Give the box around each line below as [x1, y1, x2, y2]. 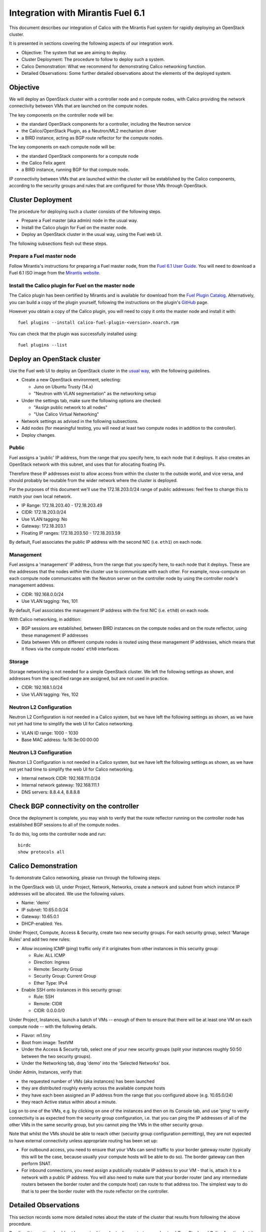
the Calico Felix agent [21, 160, 66, 166]
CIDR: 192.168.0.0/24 [21, 591, 64, 597]
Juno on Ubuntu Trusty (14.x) [33, 383, 93, 389]
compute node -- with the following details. [9, 1024, 97, 1029]
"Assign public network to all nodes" [33, 405, 108, 411]
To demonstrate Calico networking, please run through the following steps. [9, 875, 161, 881]
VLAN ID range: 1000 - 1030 [21, 730, 79, 736]
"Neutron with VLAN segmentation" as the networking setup [33, 391, 156, 397]
